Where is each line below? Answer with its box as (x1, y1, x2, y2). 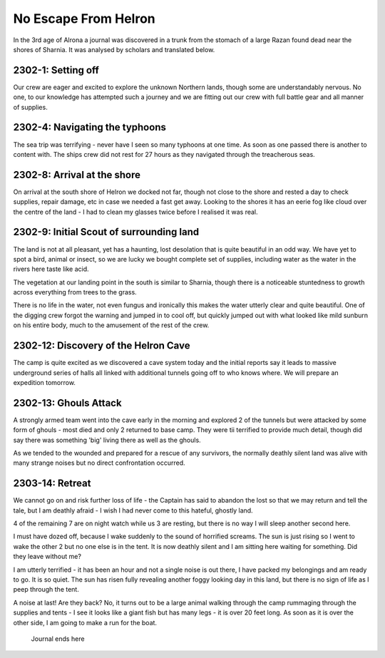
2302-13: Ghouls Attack (13, 396, 122, 409)
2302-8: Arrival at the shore (13, 168, 141, 181)
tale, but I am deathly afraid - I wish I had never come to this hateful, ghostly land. (13, 506, 253, 515)
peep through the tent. (13, 585, 80, 594)
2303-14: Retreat (13, 478, 91, 490)
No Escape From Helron (13, 11, 156, 26)
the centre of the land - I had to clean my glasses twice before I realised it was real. (13, 207, 258, 216)
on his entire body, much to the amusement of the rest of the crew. (13, 321, 210, 329)
